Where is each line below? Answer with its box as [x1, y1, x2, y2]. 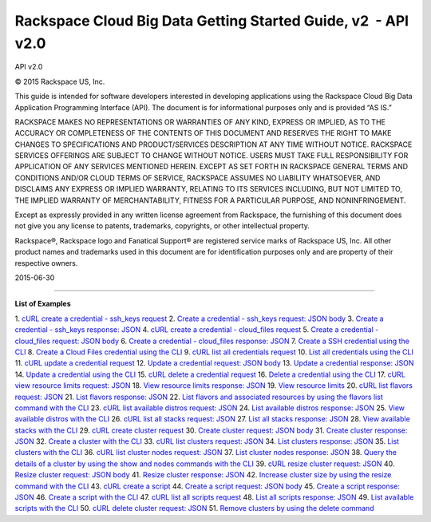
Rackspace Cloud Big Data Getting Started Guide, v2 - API [14, 12, 409, 30]
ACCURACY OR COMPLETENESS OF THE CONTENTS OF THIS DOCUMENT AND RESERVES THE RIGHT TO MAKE [14, 129, 392, 138]
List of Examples [14, 299, 71, 309]
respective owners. [14, 258, 78, 267]
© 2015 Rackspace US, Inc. [14, 77, 105, 86]
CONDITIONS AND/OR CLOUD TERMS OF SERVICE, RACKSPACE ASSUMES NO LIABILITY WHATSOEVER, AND [14, 172, 381, 183]
